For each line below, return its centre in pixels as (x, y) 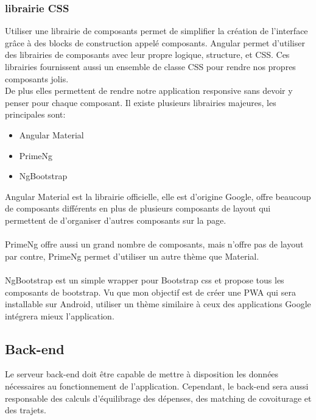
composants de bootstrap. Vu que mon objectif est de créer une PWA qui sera (150, 292)
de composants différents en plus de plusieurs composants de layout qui (138, 208)
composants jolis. (37, 78)
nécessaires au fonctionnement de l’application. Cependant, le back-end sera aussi (157, 386)
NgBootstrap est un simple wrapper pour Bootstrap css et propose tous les (145, 279)
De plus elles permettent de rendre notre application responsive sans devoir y (149, 91)
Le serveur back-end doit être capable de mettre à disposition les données (142, 374)
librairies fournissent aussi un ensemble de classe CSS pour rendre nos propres (150, 66)
